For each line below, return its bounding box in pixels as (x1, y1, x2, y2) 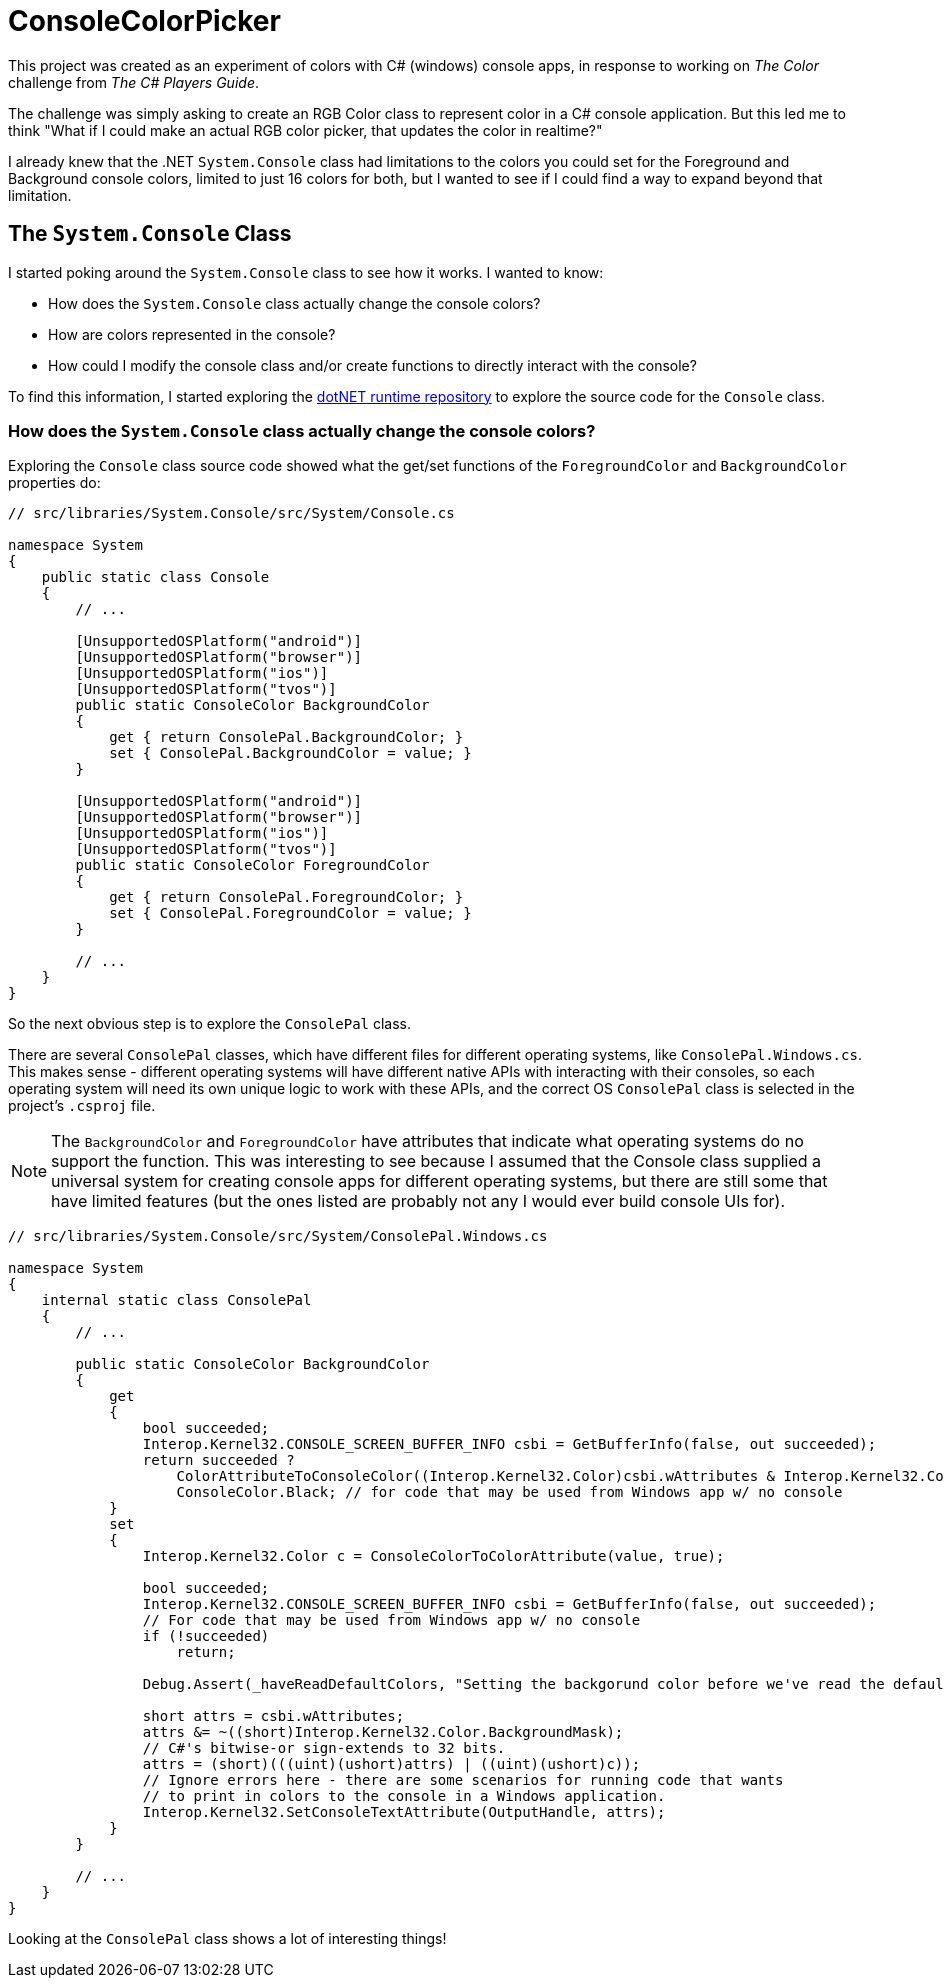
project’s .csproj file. (8, 1097, 156, 1115)
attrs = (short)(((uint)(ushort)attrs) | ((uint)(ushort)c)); (142, 1756, 641, 1773)
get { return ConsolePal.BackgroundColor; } (109, 729, 464, 746)
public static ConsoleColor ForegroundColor (75, 857, 430, 874)
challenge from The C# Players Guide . (8, 73, 259, 91)
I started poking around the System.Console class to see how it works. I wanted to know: (8, 263, 604, 281)
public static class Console (41, 569, 270, 586)
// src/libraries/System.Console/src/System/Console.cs (8, 505, 455, 522)
